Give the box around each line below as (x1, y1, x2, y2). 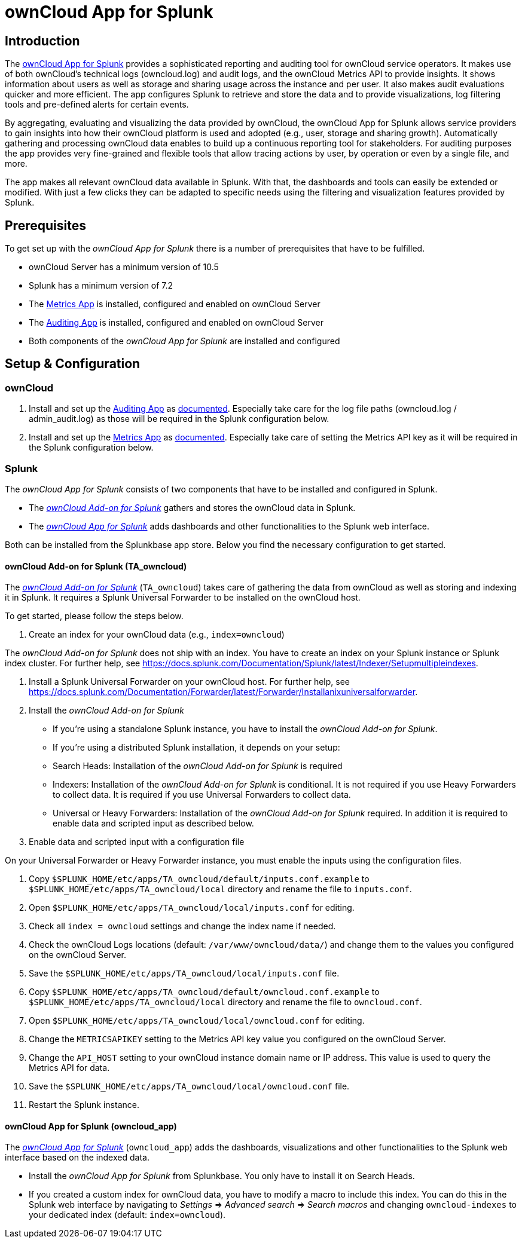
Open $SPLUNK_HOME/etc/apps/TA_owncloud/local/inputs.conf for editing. (29, 902, 355, 913)
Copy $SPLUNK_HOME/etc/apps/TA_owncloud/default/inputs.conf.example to (29, 874, 370, 884)
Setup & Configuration (5, 356, 141, 372)
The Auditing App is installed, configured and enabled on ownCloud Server (29, 317, 323, 328)
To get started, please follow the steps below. (5, 611, 184, 621)
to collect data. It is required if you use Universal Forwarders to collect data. (53, 789, 351, 800)
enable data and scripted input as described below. (53, 818, 254, 829)
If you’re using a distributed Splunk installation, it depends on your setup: (53, 742, 340, 753)
